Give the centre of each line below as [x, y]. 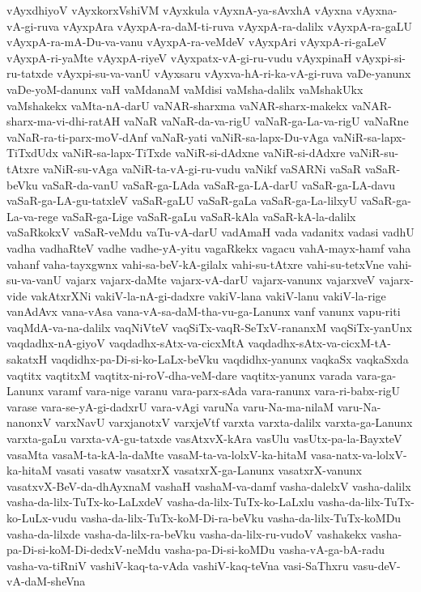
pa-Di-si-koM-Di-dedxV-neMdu [84, 549]
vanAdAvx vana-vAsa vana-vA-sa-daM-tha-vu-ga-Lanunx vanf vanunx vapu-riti [204, 311]
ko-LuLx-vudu [42, 517]
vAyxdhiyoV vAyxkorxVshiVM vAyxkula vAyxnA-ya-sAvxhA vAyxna [179, 10]
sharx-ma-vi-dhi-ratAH [64, 121]
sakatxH [27, 359]
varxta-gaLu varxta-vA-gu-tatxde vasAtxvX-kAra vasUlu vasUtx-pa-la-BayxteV [204, 439]
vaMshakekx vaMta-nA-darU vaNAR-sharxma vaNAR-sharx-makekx [177, 105]
